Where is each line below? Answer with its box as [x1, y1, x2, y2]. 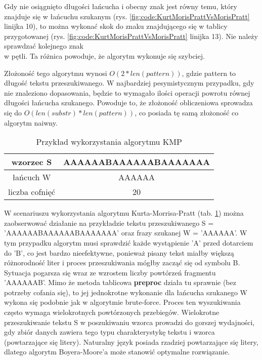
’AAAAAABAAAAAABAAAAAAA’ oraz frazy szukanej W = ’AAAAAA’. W [4, 227, 247, 238]
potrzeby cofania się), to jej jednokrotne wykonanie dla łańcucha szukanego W [4, 287, 247, 297]
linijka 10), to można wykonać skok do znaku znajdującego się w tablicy [4, 21, 228, 31]
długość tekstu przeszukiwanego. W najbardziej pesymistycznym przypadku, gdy [4, 77, 254, 88]
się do [4, 107, 22, 117]
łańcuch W [12, 171, 51, 183]
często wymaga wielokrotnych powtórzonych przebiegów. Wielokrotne [4, 307, 220, 317]
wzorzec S [11, 156, 52, 168]
